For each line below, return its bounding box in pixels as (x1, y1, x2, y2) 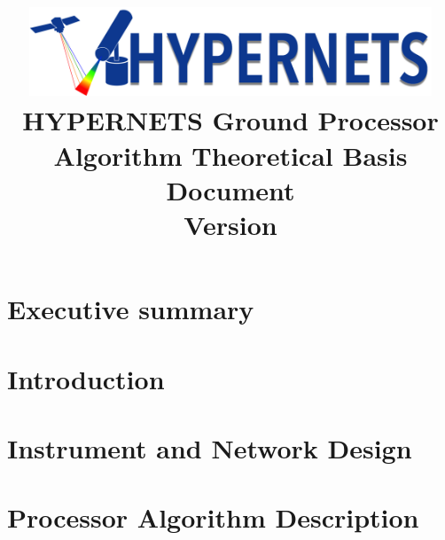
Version (183, 207, 277, 243)
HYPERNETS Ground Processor (22, 102, 439, 138)
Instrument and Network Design (7, 429, 412, 466)
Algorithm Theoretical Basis (53, 137, 408, 173)
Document (166, 171, 295, 207)
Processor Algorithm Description (7, 499, 419, 536)
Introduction (7, 360, 165, 396)
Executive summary (7, 291, 254, 327)
